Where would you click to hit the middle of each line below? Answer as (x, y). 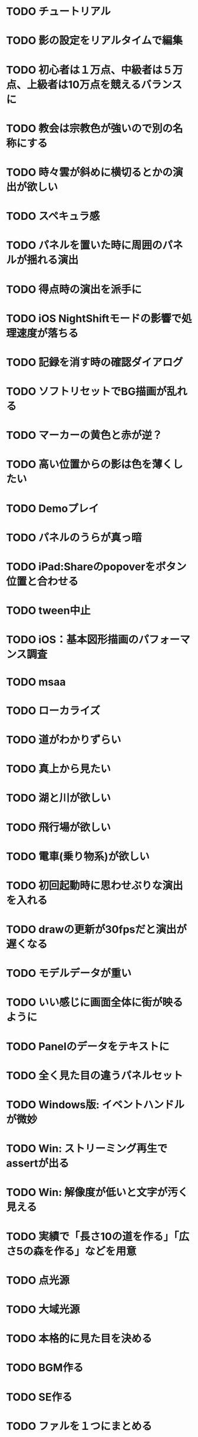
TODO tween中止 (48, 611)
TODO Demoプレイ (52, 508)
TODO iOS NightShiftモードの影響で (94, 318)
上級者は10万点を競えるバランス (105, 85)
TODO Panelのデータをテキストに (88, 1046)
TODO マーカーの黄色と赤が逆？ (84, 435)
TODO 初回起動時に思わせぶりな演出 (95, 885)
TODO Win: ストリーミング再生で (87, 1149)
